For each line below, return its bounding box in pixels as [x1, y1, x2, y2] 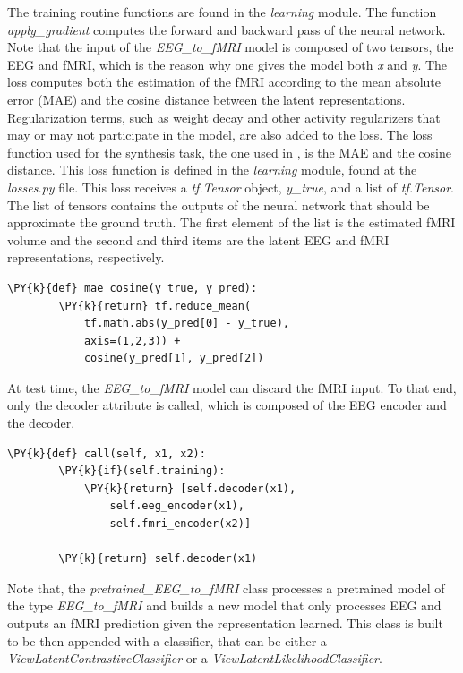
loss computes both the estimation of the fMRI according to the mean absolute [7, 72, 441, 91]
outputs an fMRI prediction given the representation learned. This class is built [7, 614, 443, 632]
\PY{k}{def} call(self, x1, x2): [7, 447, 206, 460]
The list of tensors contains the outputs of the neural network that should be [7, 195, 430, 214]
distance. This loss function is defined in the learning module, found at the [7, 160, 417, 179]
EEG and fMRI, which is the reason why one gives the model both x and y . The [7, 55, 448, 73]
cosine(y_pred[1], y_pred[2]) [83, 352, 264, 365]
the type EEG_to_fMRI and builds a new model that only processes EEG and [7, 596, 442, 615]
